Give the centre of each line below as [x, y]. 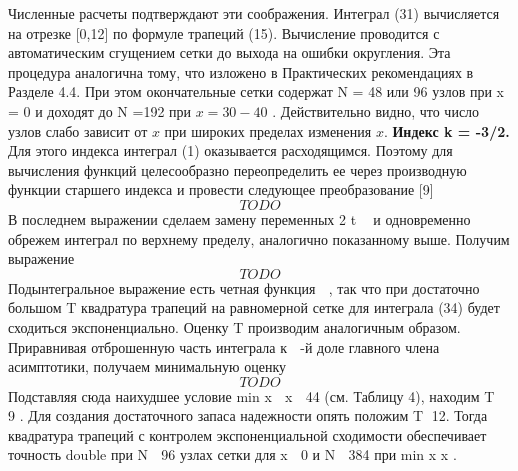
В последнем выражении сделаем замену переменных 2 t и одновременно [239, 218]
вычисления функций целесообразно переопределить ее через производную [237, 169]
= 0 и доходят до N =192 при [100, 110]
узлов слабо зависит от [78, 130]
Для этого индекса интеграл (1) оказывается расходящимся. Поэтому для [230, 150]
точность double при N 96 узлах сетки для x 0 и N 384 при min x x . [232, 454]
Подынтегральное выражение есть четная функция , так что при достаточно [244, 287]
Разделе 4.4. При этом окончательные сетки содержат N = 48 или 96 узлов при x [256, 91]
